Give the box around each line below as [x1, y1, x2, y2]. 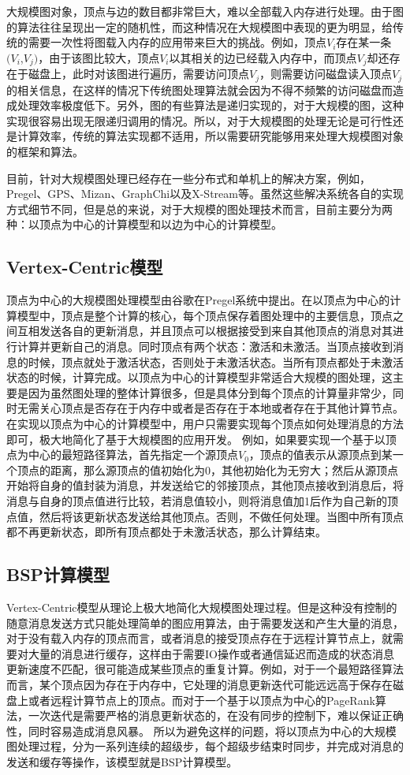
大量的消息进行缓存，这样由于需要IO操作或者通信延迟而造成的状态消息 [28, 645, 394, 661]
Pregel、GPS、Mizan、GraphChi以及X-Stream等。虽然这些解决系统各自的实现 [6, 185, 404, 202]
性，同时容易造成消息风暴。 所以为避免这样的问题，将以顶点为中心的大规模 [6, 722, 397, 739]
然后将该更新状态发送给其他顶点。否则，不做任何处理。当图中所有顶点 [39, 508, 404, 524]
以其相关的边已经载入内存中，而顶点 [169, 49, 357, 65]
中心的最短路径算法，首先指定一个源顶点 [28, 446, 238, 463]
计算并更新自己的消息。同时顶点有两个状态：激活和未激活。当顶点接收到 [17, 338, 393, 355]
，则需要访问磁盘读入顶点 [259, 65, 392, 82]
